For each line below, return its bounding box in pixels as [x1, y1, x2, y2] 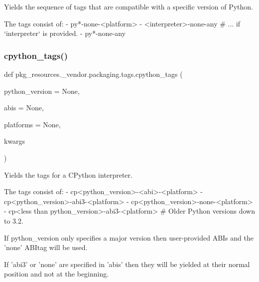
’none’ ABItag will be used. [4, 242, 88, 253]
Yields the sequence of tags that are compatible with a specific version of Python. [4, 1, 253, 11]
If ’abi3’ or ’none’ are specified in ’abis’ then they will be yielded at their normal [4, 259, 250, 269]
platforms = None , [4, 119, 61, 129]
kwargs [4, 136, 25, 146]
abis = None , [4, 102, 44, 113]
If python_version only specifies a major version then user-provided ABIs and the [4, 232, 254, 243]
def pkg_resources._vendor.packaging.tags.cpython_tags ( [4, 69, 183, 79]
